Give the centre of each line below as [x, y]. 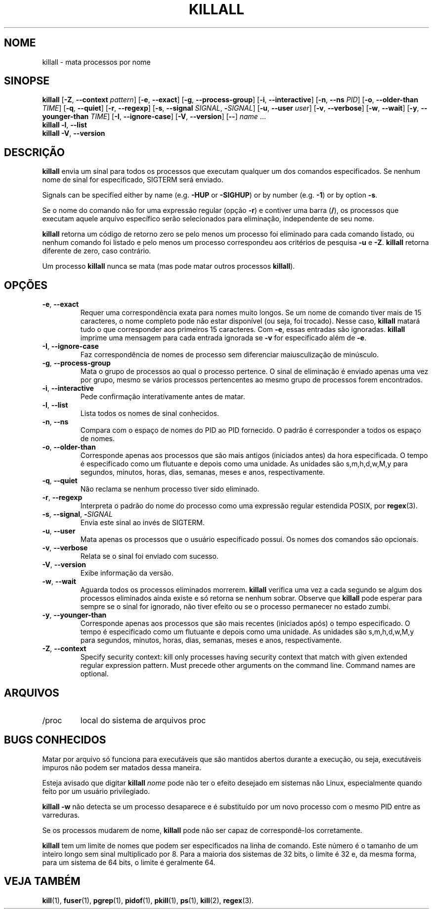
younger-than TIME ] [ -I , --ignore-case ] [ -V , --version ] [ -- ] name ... [154, 117]
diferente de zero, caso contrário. [97, 251]
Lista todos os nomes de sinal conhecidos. [150, 414]
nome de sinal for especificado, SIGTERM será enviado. [133, 180]
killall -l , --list [65, 125]
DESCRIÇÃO [34, 152]
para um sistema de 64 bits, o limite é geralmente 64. [129, 862]
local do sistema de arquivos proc [143, 720]
